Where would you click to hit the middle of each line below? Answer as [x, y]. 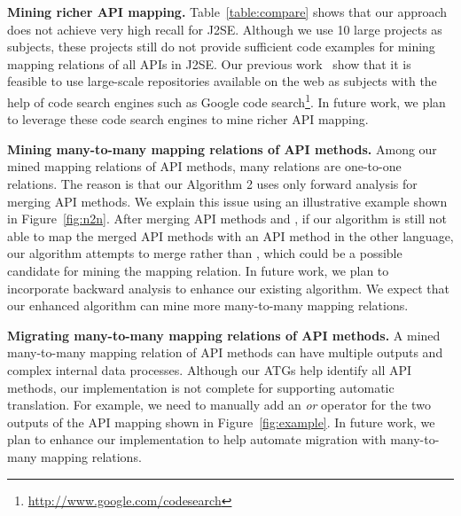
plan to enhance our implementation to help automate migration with [197, 439]
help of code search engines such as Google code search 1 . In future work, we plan [227, 100]
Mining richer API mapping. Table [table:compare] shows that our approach [227, 12]
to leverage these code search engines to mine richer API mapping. [188, 119]
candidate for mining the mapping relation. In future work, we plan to [198, 270]
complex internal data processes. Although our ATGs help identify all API [210, 369]
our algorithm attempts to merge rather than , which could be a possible [205, 253]
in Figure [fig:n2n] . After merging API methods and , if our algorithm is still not [227, 219]
